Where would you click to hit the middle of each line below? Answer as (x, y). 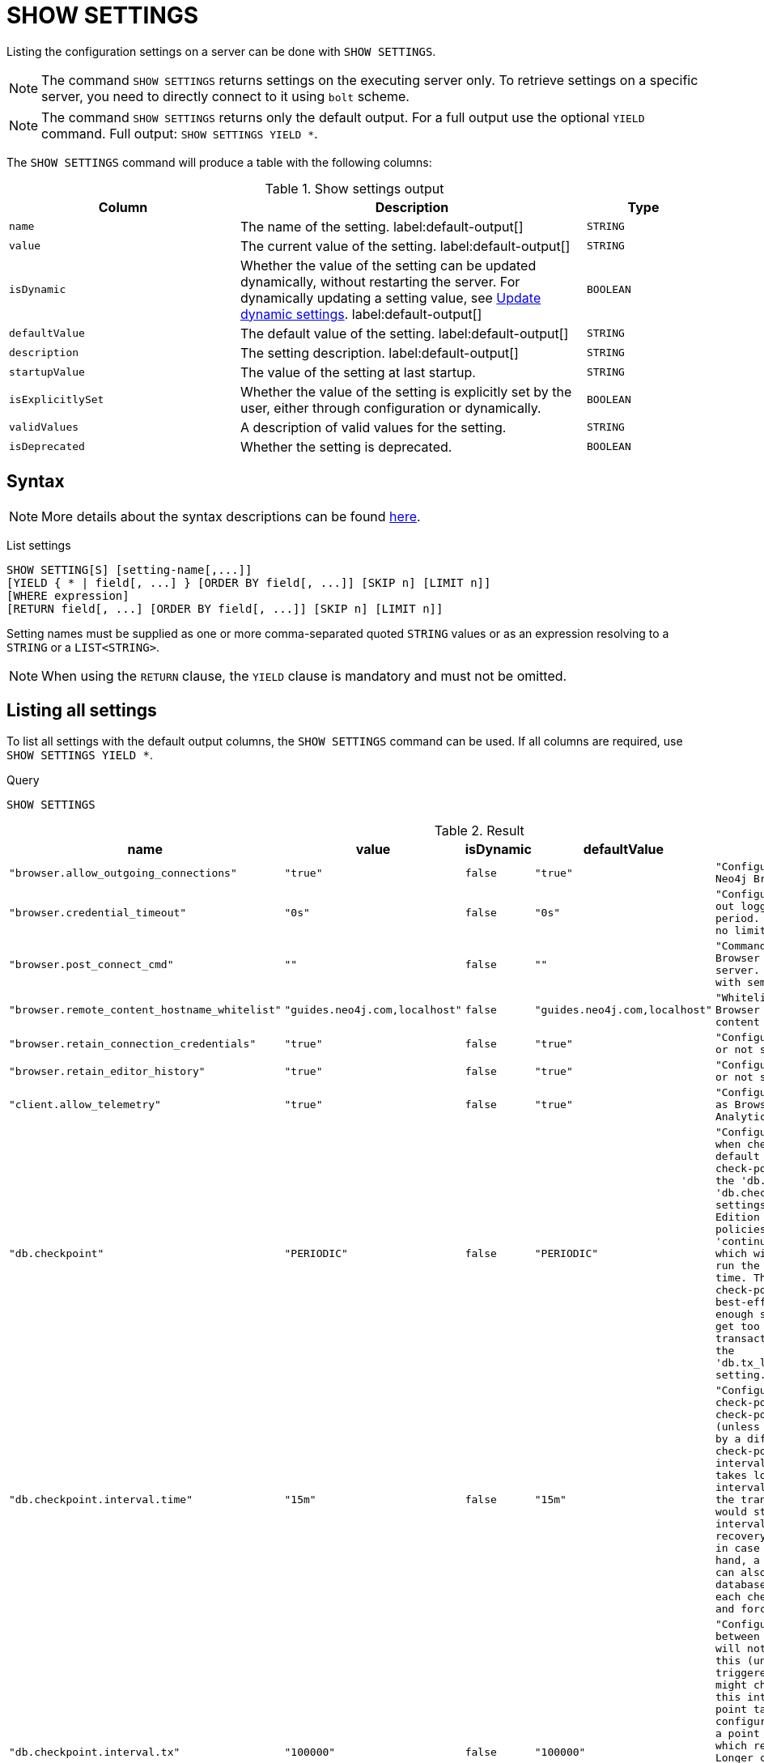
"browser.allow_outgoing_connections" (123, 873)
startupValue (47, 372)
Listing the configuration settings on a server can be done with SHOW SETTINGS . (221, 51)
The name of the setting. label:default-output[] (382, 226)
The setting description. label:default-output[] (379, 353)
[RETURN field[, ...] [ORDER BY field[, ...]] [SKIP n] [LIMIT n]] (225, 608)
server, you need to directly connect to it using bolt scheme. (225, 96)
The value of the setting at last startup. (358, 372)
